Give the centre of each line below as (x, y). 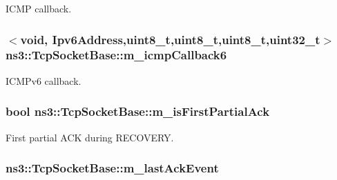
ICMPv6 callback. (44, 80)
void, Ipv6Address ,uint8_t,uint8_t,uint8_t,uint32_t (170, 39)
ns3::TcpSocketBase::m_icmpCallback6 (116, 55)
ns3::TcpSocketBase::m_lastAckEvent (112, 168)
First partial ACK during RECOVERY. (90, 137)
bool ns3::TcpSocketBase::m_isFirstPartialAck (138, 111)
